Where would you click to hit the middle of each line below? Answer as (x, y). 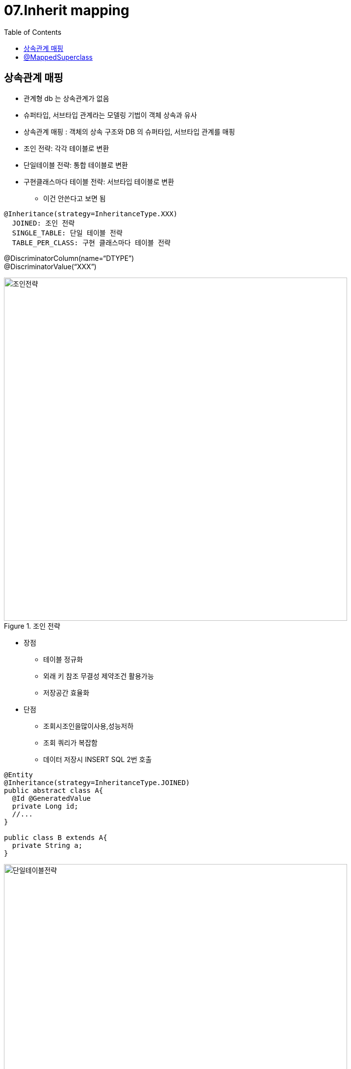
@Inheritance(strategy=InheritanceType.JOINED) (97, 782)
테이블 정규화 (63, 659)
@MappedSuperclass (58, 57)
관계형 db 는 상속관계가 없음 (66, 98)
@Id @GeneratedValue (51, 798)
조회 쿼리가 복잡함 (70, 742)
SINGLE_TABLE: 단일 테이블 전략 (67, 233)
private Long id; (45, 806)
